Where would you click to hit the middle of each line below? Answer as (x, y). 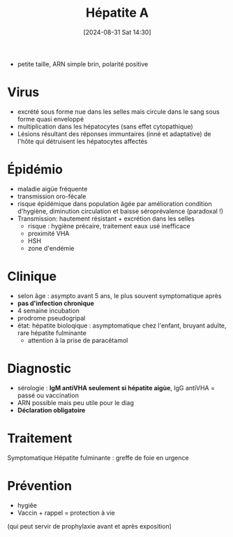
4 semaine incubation (48, 310)
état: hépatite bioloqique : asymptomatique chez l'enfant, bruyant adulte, (122, 325)
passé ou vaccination (48, 395)
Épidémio (35, 170)
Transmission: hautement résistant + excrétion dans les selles (106, 219)
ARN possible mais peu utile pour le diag (76, 402)
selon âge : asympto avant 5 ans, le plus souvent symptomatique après (119, 295)
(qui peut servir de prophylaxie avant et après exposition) (90, 526)
